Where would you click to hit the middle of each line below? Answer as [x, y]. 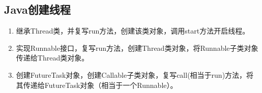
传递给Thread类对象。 [52, 58]
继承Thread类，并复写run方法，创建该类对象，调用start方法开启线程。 [133, 31]
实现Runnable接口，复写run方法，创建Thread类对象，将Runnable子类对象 [137, 48]
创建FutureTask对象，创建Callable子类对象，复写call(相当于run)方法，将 [135, 74]
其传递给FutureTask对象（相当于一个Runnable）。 [97, 85]
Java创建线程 [37, 9]
